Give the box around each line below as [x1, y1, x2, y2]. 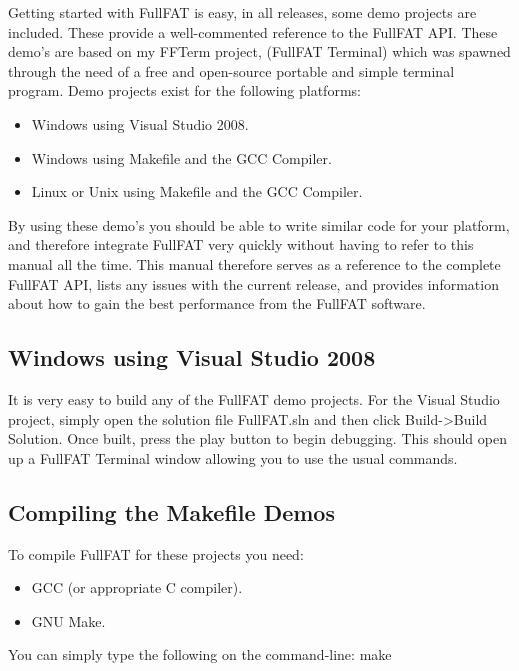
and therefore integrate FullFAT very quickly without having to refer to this [8, 234, 474, 255]
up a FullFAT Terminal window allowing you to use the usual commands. [8, 447, 458, 468]
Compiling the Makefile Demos [8, 496, 335, 527]
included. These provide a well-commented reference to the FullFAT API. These [8, 21, 498, 42]
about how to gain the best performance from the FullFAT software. [8, 293, 426, 314]
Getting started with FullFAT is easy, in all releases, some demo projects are [8, 2, 477, 22]
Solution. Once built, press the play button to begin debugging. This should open [8, 428, 507, 449]
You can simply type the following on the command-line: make [8, 644, 392, 665]
